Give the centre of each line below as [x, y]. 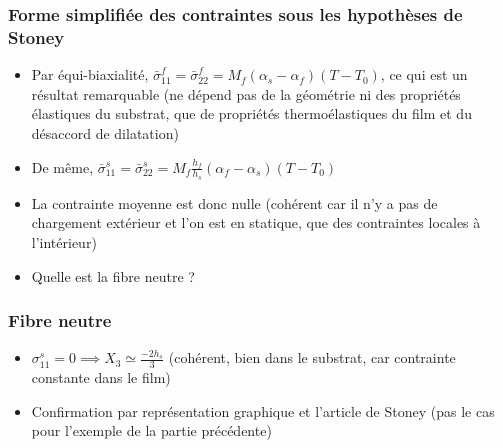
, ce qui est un [424, 74]
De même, [62, 166]
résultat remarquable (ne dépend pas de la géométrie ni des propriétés [246, 93]
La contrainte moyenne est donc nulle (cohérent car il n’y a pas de [234, 202]
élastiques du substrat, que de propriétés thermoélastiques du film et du [251, 113]
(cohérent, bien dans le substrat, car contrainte [312, 357]
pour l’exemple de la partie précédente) [151, 430]
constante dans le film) [101, 377]
